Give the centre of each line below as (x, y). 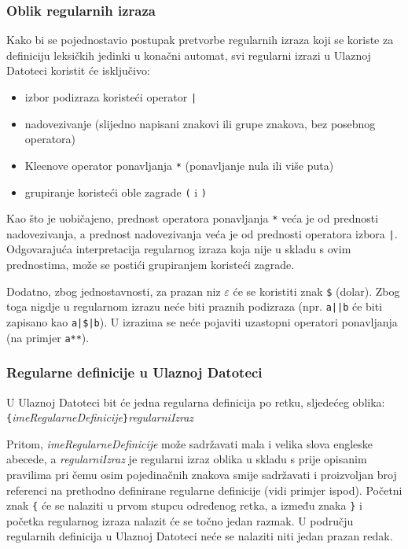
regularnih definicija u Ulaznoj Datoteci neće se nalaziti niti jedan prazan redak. (200, 536)
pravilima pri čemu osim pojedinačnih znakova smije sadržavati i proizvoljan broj (202, 474)
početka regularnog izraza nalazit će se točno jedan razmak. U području (180, 520)
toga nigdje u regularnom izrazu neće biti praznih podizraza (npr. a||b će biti (195, 306)
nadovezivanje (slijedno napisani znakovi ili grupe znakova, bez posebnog (200, 123)
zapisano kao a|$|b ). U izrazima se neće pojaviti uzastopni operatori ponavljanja (202, 321)
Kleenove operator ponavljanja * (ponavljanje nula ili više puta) (179, 165)
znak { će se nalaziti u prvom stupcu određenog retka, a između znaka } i (184, 505)
